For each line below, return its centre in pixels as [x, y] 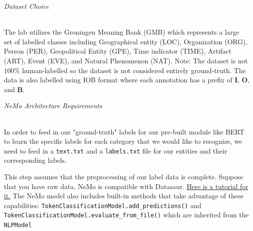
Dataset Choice [27, 6]
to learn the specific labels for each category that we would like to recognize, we [123, 141]
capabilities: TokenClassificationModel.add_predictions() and [103, 205]
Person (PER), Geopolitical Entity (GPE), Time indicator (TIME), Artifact [118, 51]
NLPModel [18, 225]
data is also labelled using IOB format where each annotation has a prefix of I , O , [127, 80]
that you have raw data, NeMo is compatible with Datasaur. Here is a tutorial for [126, 186]
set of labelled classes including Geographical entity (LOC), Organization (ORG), [126, 41]
